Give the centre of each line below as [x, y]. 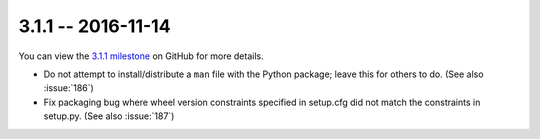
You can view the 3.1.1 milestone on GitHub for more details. [141, 56]
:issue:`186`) [68, 88]
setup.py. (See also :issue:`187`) [109, 116]
